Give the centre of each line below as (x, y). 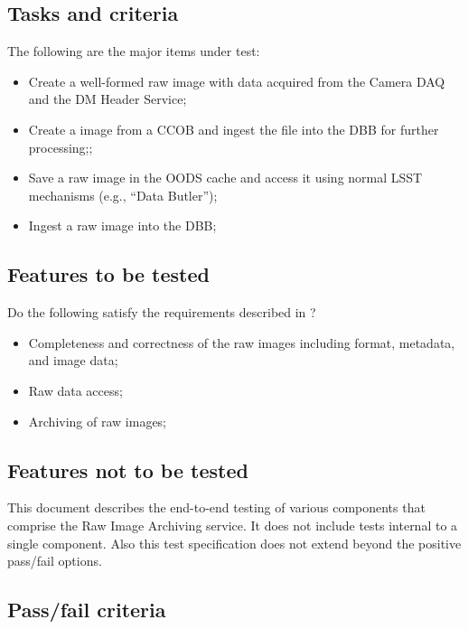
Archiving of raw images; (98, 421)
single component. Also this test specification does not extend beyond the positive (234, 543)
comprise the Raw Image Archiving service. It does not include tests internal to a (233, 525)
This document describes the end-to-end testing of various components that (216, 507)
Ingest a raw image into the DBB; (122, 225)
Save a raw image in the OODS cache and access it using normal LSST (225, 178)
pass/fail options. (55, 561)
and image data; (73, 360)
